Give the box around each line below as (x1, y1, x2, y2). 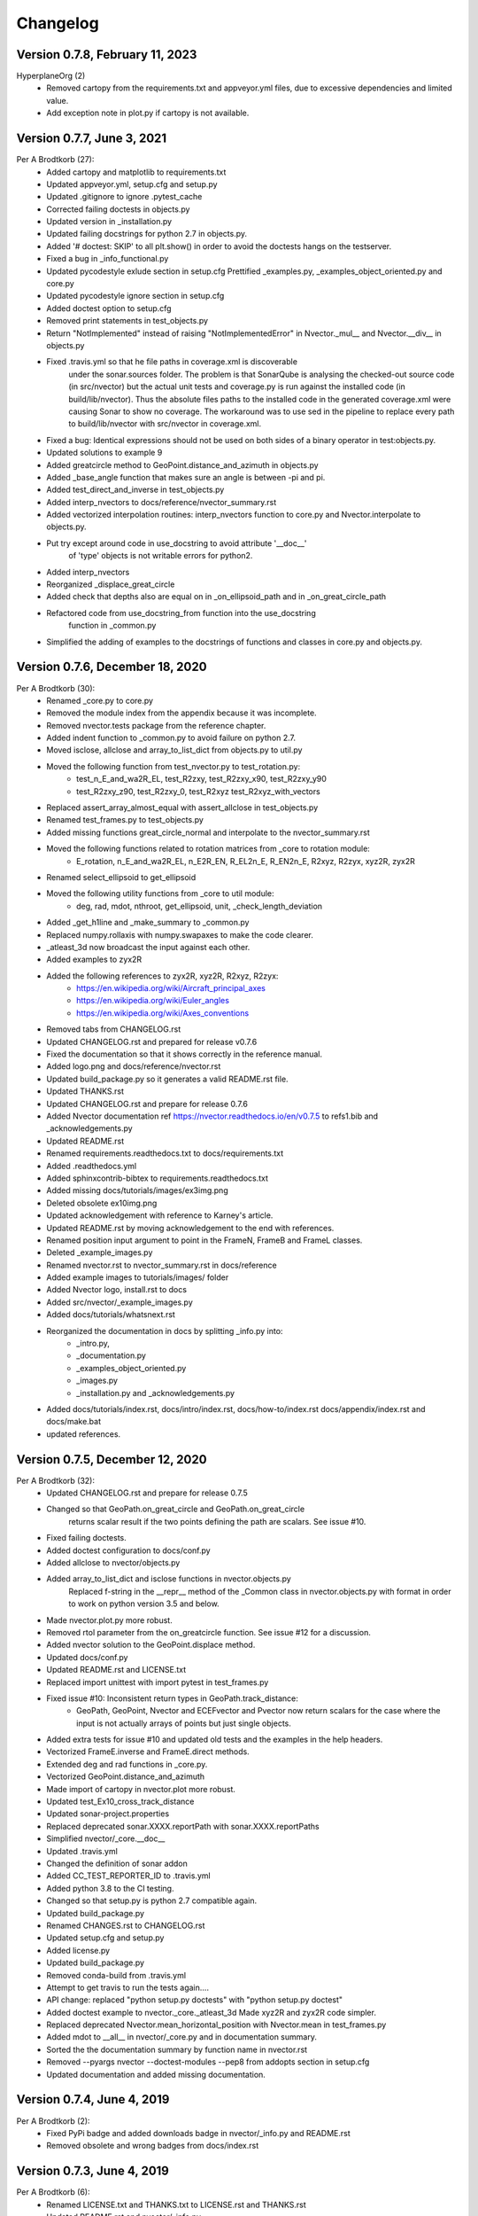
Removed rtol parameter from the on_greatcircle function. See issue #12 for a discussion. (46, 1627, 372, 1637)
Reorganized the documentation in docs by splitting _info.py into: (46, 1325, 283, 1336)
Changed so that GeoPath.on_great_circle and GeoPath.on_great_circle (46, 1503, 305, 1515)
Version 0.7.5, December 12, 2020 (16, 1452, 207, 1467)
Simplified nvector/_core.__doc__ (46, 1833, 166, 1844)
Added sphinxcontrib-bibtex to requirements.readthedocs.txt (46, 1173, 269, 1183)
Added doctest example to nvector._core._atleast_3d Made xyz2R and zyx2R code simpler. (46, 2007, 376, 2017)
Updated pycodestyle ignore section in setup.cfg (46, 291, 225, 301)
